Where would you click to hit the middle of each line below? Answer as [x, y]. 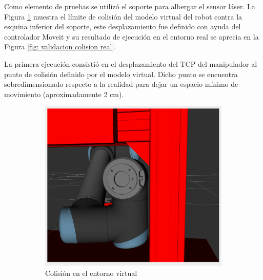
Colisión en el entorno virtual [91, 273]
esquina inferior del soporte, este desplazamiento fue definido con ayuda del [123, 26]
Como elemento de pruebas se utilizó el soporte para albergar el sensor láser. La [130, 6]
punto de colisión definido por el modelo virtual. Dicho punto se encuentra [121, 74]
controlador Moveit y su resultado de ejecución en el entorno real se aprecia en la [131, 36]
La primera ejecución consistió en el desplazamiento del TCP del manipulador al [131, 63]
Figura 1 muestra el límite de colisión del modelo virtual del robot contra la [123, 16]
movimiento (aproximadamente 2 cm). [64, 94]
